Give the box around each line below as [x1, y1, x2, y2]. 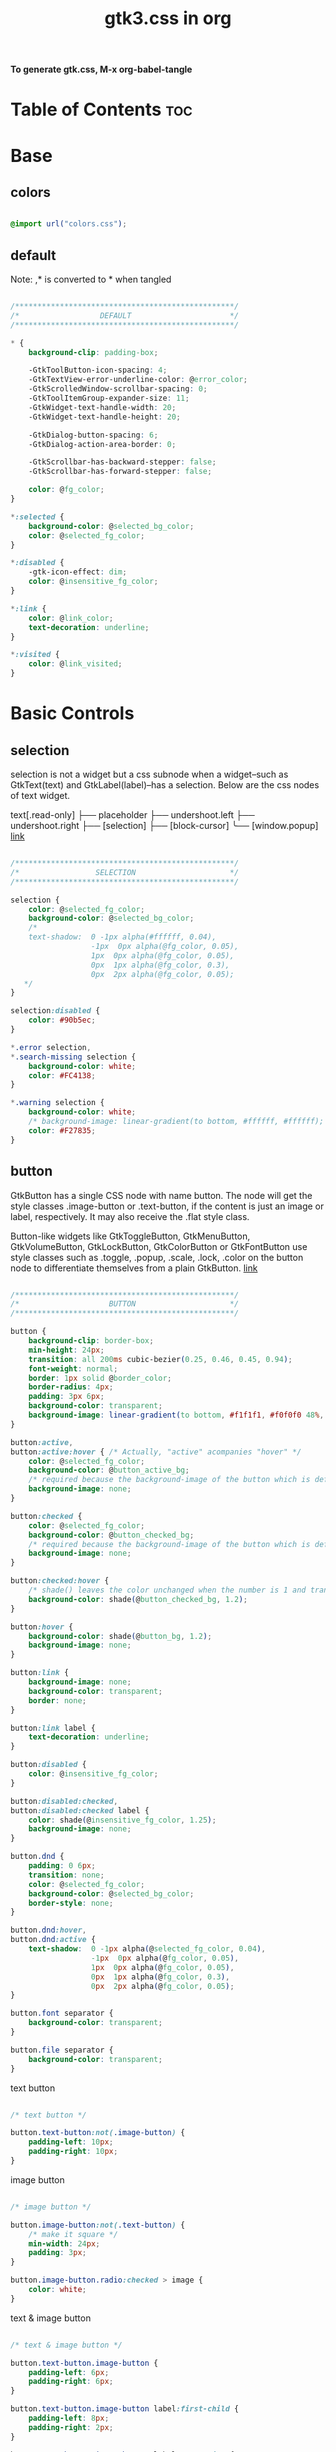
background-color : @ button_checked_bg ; [28, 1530, 195, 1540]
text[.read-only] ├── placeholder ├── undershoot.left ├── [10, 809, 255, 821]
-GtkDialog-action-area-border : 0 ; [28, 439, 177, 449]
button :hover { [10, 1622, 74, 1632]
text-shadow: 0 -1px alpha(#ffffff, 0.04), [28, 932, 217, 942]
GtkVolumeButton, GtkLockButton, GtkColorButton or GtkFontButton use [10, 1240, 308, 1252]
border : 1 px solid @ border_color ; [28, 1373, 172, 1383]
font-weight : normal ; [28, 1363, 118, 1374]
